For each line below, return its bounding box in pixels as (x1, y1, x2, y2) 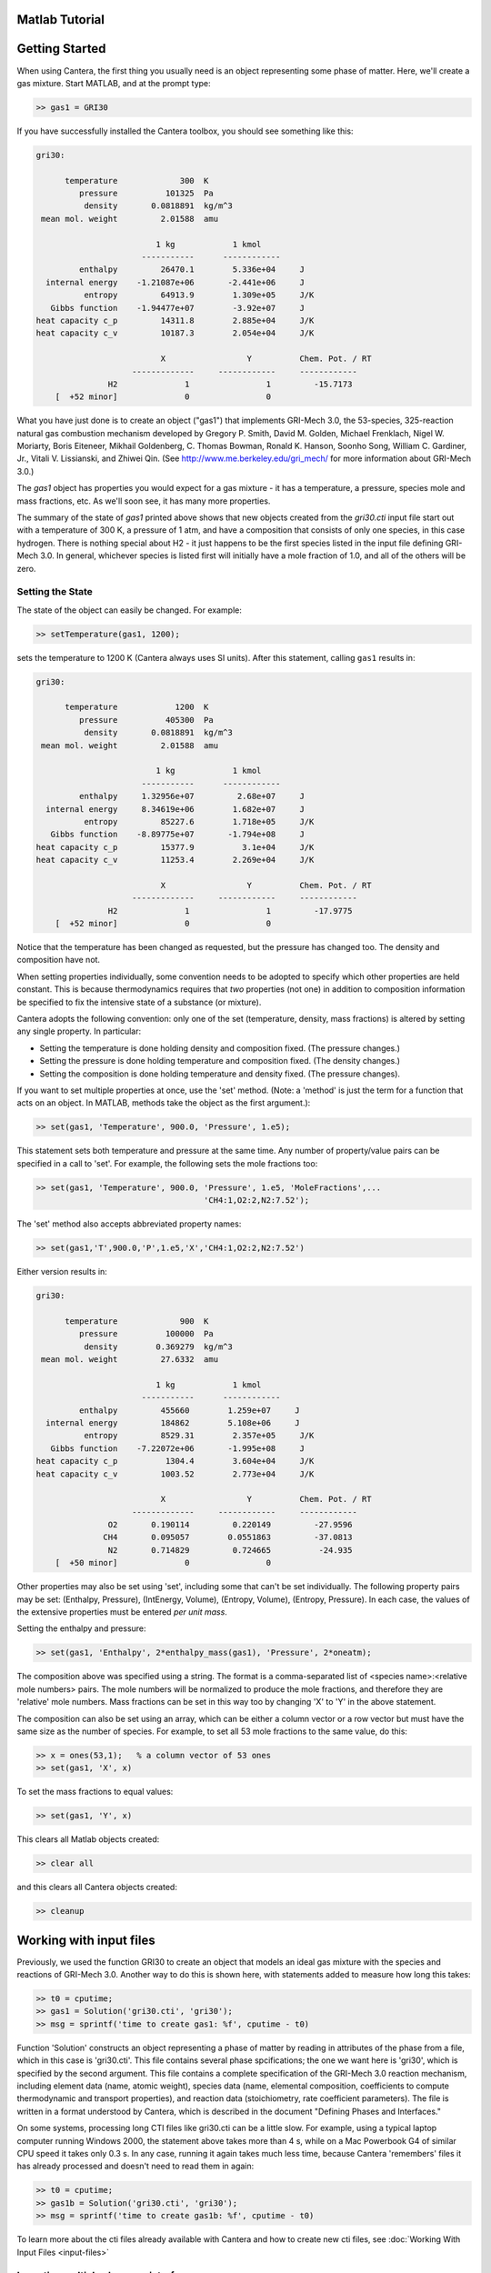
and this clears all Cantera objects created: (16, 1882, 177, 1893)
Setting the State (16, 586, 93, 598)
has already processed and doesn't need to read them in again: (16, 2160, 255, 2172)
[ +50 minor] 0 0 (55, 1557, 272, 1568)
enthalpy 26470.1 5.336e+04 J (78, 265, 305, 275)
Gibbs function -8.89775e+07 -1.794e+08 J (50, 829, 305, 840)
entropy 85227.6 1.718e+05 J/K (83, 816, 315, 826)
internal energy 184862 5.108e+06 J (45, 1417, 300, 1427)
